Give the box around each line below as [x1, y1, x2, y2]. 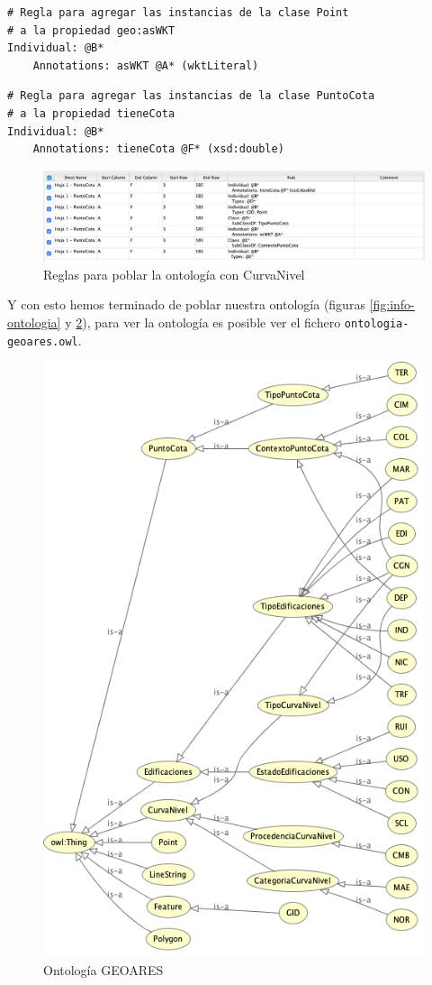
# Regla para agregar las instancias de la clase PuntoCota [7, 89, 375, 103]
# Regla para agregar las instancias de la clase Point [7, 6, 349, 19]
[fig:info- [369, 295, 415, 314]
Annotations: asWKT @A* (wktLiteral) [32, 59, 259, 72]
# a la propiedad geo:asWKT [7, 23, 175, 37]
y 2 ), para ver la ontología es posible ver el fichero [65, 312, 341, 331]
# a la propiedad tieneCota [7, 106, 175, 120]
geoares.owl [7, 335, 78, 348]
